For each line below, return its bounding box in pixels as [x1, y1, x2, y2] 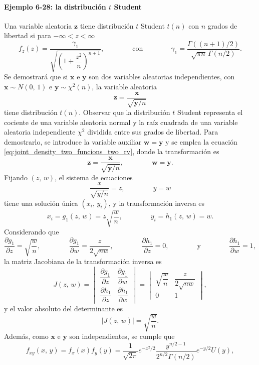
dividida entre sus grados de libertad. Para [87, 127, 218, 137]
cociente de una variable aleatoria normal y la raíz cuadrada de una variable [4, 116, 238, 127]
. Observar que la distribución [79, 107, 170, 117]
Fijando [4, 172, 28, 182]
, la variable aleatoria [92, 81, 157, 92]
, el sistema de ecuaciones [55, 172, 133, 182]
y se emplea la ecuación [165, 136, 237, 147]
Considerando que [4, 226, 59, 237]
